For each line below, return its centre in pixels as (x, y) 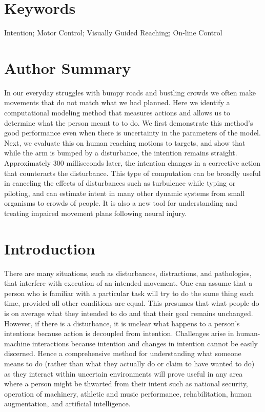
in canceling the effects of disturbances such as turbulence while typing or (120, 183)
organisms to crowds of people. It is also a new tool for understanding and (121, 203)
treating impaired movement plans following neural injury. (96, 213)
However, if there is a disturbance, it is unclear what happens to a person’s (122, 323)
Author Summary (68, 67)
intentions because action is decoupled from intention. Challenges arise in (119, 333)
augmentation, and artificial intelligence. (67, 404)
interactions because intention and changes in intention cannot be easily (145, 343)
